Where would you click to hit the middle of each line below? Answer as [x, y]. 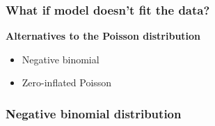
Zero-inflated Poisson [67, 82]
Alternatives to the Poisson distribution [103, 36]
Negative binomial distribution [94, 113]
